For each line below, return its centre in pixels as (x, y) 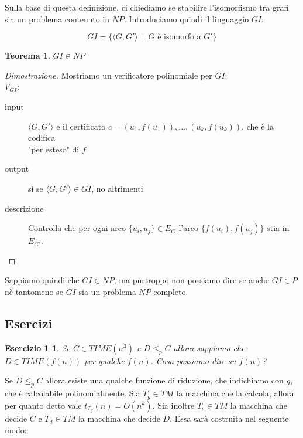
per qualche (104, 360)
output (17, 169)
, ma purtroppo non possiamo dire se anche (191, 280)
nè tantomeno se (34, 291)
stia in (278, 228)
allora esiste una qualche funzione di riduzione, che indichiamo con (164, 380)
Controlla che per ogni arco (77, 228)
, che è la (258, 126)
